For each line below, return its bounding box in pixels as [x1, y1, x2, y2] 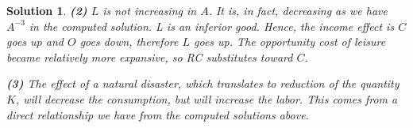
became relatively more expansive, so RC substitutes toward [6, 48, 293, 65]
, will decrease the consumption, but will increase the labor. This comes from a [15, 90, 398, 107]
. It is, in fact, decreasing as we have [208, 2, 388, 18]
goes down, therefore [79, 33, 179, 50]
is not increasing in [102, 2, 197, 18]
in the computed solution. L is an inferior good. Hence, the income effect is [29, 17, 395, 34]
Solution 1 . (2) [6, 2, 87, 18]
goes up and [6, 33, 64, 50]
